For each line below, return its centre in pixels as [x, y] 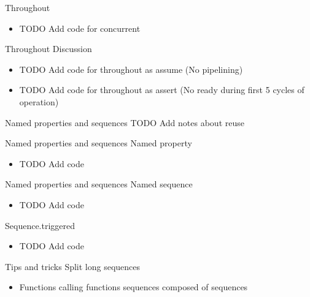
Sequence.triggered [40, 225]
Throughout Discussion [48, 49]
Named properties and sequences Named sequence [99, 184]
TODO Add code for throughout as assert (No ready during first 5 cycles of [162, 90]
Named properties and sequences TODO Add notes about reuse [125, 122]
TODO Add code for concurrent [80, 28]
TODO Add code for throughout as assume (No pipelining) [131, 69]
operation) [39, 101]
